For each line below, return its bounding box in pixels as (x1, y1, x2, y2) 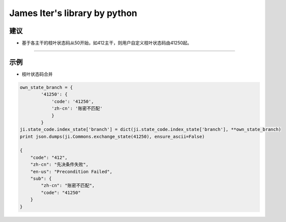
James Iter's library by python (9, 8, 137, 19)
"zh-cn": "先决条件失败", (30, 162, 89, 167)
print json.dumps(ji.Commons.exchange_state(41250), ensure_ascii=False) (20, 133, 205, 139)
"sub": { (30, 176, 52, 181)
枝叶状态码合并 (22, 71, 53, 77)
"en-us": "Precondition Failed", (30, 168, 113, 174)
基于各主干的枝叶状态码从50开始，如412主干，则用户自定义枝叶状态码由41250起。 (22, 40, 192, 46)
